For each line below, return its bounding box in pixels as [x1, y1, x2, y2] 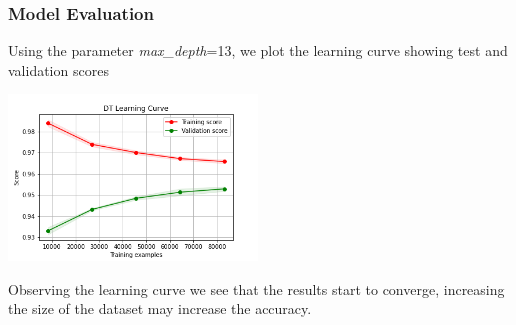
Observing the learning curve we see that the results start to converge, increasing [8, 278, 505, 299]
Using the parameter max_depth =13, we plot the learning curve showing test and [8, 40, 508, 61]
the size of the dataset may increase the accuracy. [8, 298, 312, 319]
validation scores [8, 59, 109, 80]
